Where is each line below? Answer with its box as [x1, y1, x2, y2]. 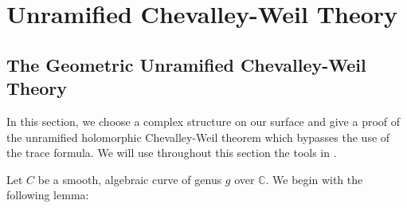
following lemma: [6, 186, 89, 203]
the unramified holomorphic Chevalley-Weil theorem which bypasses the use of [6, 128, 390, 145]
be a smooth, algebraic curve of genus [37, 171, 222, 187]
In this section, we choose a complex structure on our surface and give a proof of [6, 112, 401, 129]
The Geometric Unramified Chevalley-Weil [6, 52, 366, 77]
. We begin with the [265, 171, 363, 187]
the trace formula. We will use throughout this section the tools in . [6, 144, 337, 161]
